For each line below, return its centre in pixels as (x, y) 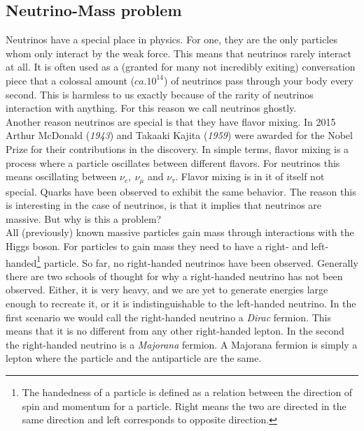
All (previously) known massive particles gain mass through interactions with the (180, 232)
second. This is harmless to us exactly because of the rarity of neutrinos (160, 94)
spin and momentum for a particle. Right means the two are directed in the (184, 406)
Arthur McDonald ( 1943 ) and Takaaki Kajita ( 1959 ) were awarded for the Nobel (179, 135)
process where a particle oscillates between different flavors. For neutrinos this (173, 162)
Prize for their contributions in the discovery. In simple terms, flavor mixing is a (177, 148)
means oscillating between (61, 176)
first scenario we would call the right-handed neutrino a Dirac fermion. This (168, 317)
